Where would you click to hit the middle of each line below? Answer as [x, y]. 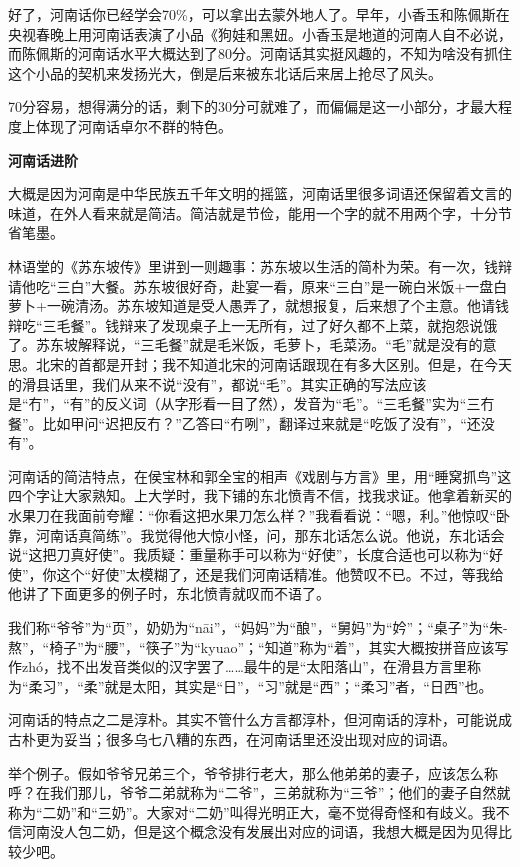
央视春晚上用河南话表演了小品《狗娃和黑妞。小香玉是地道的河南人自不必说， [260, 33]
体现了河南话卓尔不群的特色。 [133, 125]
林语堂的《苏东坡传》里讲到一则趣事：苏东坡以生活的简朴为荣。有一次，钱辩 [260, 265]
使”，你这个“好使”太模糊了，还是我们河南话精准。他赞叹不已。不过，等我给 [256, 573]
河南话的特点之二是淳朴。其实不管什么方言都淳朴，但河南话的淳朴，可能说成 [260, 719]
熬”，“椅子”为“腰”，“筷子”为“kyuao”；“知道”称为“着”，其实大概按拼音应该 [251, 646]
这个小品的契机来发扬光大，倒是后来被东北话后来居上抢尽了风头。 [225, 72]
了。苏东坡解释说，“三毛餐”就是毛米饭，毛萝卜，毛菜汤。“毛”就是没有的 [245, 344]
